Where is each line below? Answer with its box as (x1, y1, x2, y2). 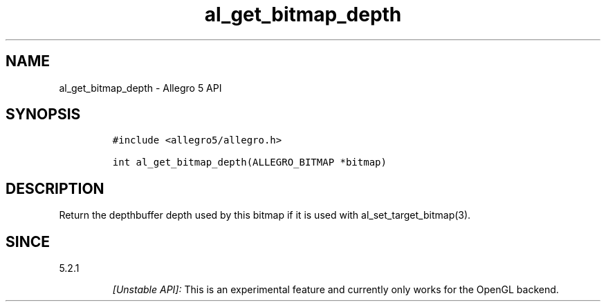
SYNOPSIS (6, 106, 81, 123)
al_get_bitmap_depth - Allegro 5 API (59, 81, 222, 94)
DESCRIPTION (6, 179, 104, 197)
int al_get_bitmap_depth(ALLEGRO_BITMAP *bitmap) (112, 157, 387, 168)
